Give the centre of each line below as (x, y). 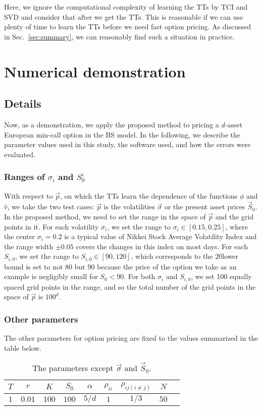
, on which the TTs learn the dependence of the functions (149, 195)
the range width (29, 246)
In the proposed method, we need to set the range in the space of (105, 216)
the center (20, 236)
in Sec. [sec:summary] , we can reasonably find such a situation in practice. (119, 36)
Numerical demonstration (95, 71)
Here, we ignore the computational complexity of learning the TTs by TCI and (126, 7)
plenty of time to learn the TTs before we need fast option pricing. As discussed (127, 27)
